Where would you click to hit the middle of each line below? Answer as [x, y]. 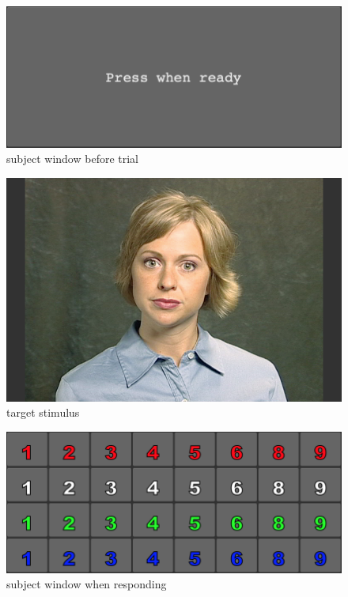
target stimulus [43, 412]
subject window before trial [73, 159]
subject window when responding [87, 584]
